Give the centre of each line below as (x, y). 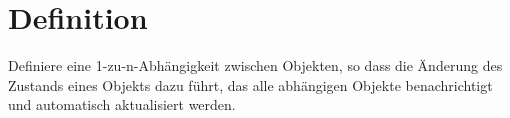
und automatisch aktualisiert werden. (122, 104)
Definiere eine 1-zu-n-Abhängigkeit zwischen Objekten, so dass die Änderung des (255, 65)
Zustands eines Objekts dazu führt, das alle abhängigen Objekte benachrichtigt (250, 84)
